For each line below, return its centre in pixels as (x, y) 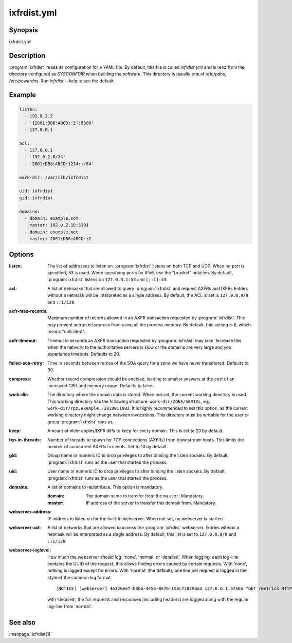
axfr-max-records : (28, 311)
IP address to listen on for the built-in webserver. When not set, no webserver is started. (136, 518)
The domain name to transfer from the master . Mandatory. (145, 496)
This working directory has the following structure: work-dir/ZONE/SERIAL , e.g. (129, 401)
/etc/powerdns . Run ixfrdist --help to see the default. (62, 81)
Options (21, 254)
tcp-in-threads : (25, 440)
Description (27, 55)
